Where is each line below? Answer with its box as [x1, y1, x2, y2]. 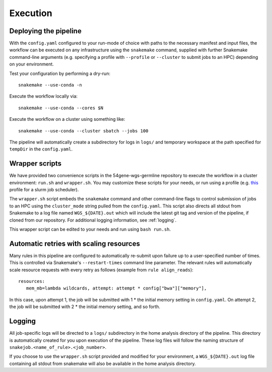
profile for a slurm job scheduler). [9, 187, 79, 193]
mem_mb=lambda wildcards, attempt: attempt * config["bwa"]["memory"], [26, 285, 207, 291]
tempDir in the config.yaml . [9, 146, 73, 152]
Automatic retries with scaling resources [9, 239, 141, 248]
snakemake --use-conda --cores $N [18, 105, 103, 111]
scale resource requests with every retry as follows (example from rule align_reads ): [9, 267, 193, 273]
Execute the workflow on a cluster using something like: [9, 116, 125, 122]
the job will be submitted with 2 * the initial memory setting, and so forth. [9, 304, 161, 310]
